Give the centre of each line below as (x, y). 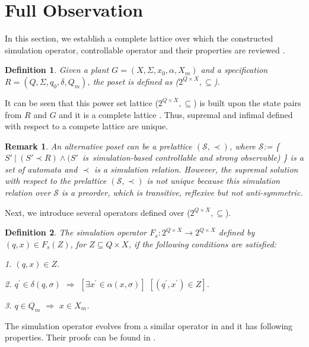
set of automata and (41, 169)
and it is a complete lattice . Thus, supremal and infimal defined (176, 114)
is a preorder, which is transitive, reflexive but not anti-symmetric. (182, 192)
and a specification (234, 70)
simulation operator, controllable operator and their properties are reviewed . (145, 50)
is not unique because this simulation (213, 181)
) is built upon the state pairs (247, 102)
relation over (28, 192)
